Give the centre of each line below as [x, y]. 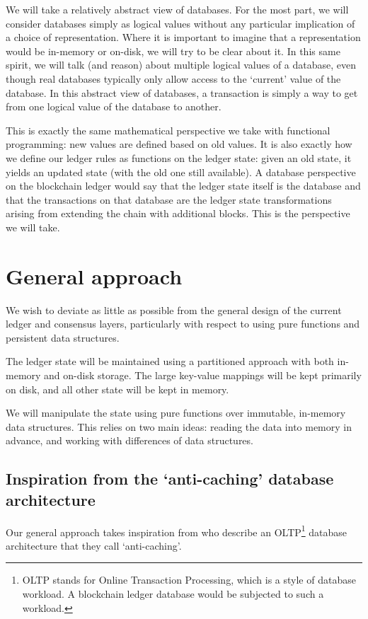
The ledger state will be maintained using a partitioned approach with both [170, 361]
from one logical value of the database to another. [114, 106]
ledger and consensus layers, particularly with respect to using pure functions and [183, 324]
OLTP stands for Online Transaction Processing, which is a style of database [189, 580]
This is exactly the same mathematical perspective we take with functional [168, 130]
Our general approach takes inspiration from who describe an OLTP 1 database [177, 531]
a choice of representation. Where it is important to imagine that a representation [183, 37]
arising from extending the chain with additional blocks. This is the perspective [178, 213]
